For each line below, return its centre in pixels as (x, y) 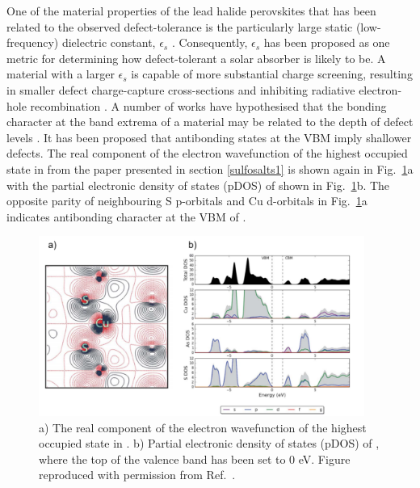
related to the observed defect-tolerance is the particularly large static (180, 26)
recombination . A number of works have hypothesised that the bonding (208, 105)
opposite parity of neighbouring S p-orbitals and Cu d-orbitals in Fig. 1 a (187, 201)
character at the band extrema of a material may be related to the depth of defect (210, 122)
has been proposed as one (327, 42)
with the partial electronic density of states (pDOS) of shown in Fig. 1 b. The (198, 185)
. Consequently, (210, 42)
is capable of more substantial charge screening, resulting (272, 74)
